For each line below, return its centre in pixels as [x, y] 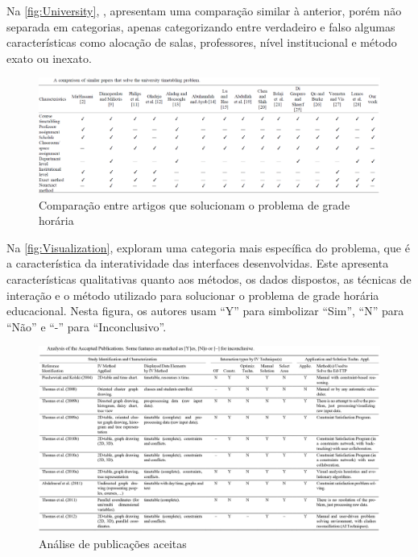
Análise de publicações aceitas [113, 544]
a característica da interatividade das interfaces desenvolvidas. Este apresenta [198, 263]
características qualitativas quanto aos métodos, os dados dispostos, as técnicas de [209, 279]
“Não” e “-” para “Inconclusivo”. [87, 326]
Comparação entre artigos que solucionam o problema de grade [195, 204]
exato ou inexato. [49, 58]
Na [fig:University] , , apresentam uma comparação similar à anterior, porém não [204, 10]
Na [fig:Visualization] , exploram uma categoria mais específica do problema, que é [208, 247]
